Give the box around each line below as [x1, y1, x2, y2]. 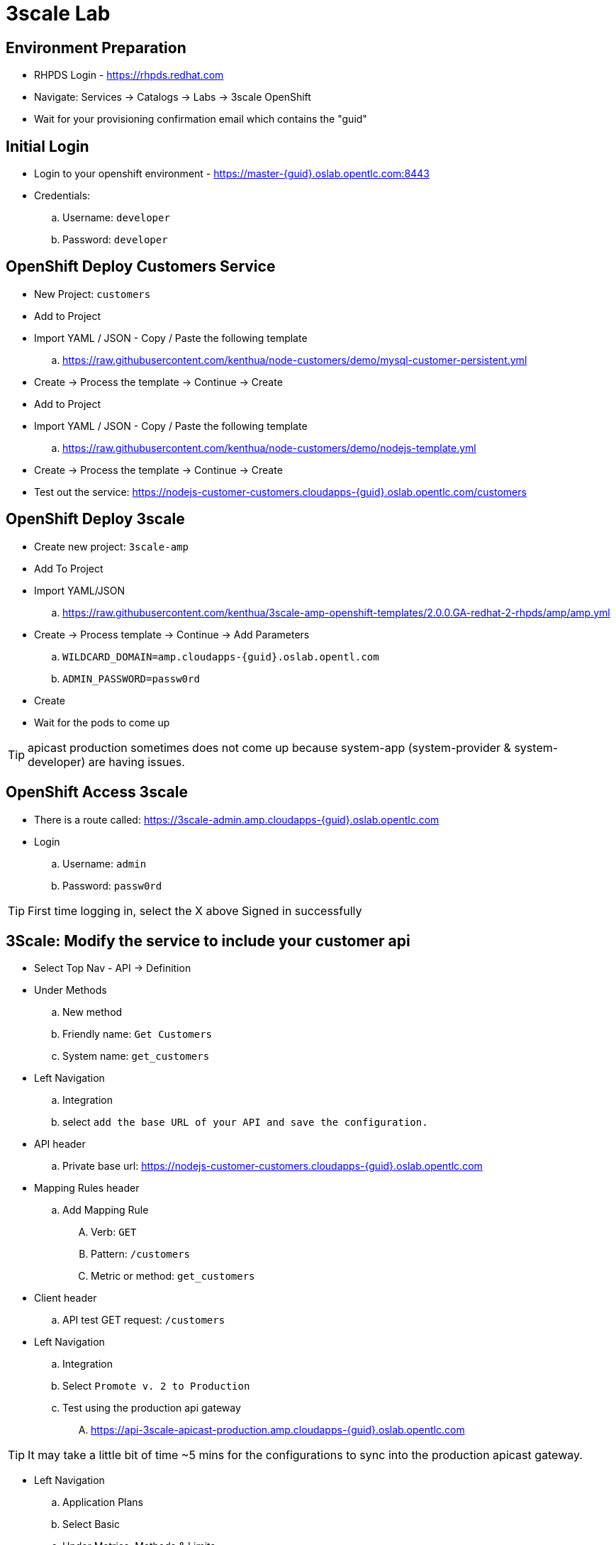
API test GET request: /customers [62, 1314, 225, 1327]
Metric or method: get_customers [91, 1270, 255, 1283]
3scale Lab [6, 1, 111, 26]
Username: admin [62, 857, 147, 870]
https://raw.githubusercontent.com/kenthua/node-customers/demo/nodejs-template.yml [62, 441, 476, 454]
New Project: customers [34, 287, 151, 300]
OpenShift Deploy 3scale [6, 510, 185, 528]
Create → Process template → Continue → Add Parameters [34, 628, 310, 641]
